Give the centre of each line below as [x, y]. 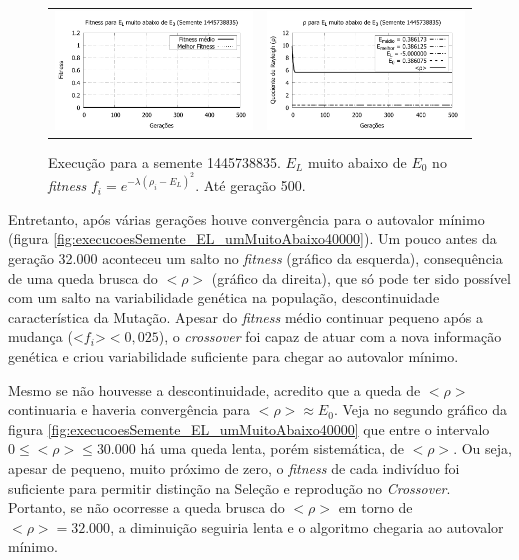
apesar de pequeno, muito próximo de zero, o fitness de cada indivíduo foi [234, 468]
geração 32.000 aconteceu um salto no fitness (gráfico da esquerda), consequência [255, 258]
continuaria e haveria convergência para [129, 409]
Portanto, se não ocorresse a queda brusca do [146, 507]
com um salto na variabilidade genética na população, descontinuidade [224, 297]
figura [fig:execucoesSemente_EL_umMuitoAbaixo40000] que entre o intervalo [249, 428]
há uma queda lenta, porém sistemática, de [272, 448]
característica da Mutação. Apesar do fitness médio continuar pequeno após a [245, 316]
